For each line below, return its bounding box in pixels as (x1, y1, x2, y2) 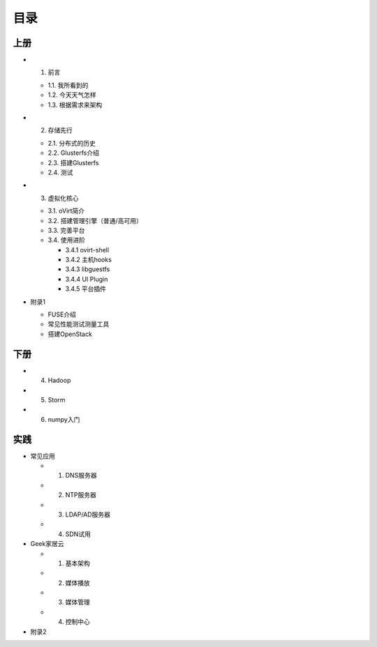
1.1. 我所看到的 (47, 81, 89, 89)
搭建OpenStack (47, 330, 92, 338)
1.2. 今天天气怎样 (47, 91, 97, 99)
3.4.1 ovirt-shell (65, 245, 110, 254)
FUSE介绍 (47, 310, 77, 319)
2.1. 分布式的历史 (47, 139, 96, 147)
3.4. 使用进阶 (47, 236, 85, 244)
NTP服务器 (65, 491, 97, 499)
